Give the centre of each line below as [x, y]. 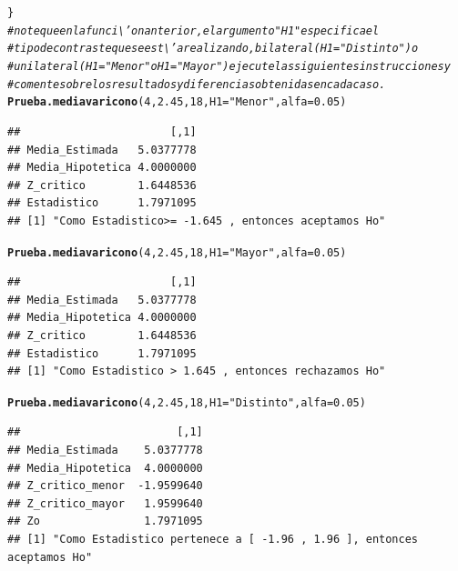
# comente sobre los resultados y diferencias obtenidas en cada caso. [197, 84]
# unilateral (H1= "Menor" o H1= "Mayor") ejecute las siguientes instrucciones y [229, 66]
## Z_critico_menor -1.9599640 [105, 486]
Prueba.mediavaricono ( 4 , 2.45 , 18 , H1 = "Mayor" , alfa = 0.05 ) [177, 252]
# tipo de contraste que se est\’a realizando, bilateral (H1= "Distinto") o [213, 49]
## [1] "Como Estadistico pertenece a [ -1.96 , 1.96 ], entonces [213, 539]
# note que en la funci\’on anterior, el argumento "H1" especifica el [193, 30]
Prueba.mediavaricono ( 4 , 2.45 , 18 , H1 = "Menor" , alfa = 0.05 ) [177, 102]
